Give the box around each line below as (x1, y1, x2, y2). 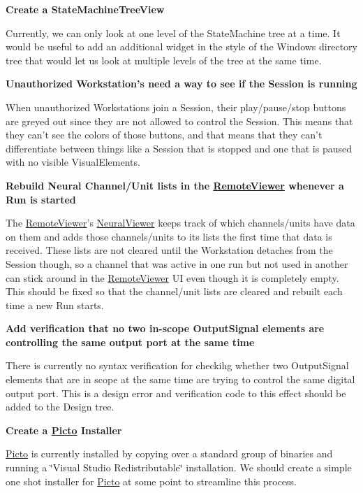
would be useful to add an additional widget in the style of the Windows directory (6, 39, 357, 54)
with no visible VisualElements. (6, 155, 140, 169)
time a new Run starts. (6, 297, 104, 312)
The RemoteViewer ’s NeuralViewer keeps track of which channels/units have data (6, 215, 355, 230)
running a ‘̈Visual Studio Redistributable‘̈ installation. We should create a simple (6, 460, 352, 475)
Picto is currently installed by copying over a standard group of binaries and (6, 446, 333, 461)
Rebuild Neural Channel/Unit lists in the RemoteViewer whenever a (6, 178, 344, 192)
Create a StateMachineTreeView (6, 2, 165, 16)
